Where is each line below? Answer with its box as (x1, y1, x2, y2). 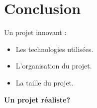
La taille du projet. (15, 77, 74, 87)
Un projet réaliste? (4, 94, 71, 104)
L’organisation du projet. (15, 60, 92, 71)
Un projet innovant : (4, 27, 67, 37)
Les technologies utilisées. (15, 43, 94, 54)
